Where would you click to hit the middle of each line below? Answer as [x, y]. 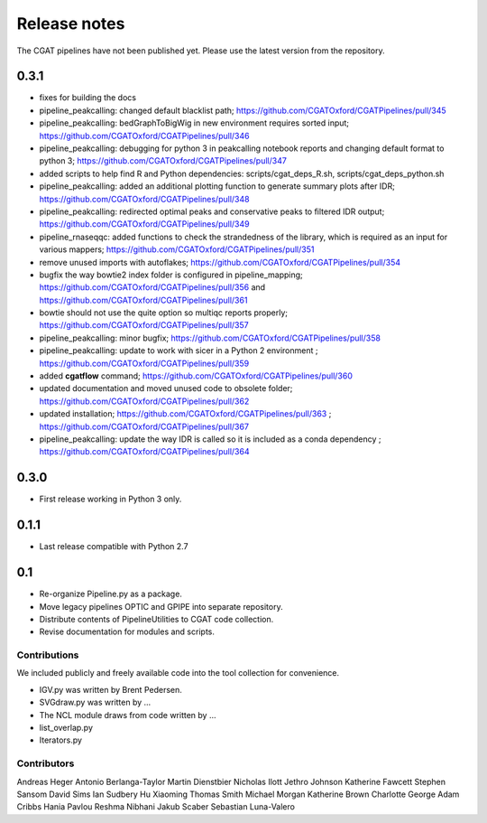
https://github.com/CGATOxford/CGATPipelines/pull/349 [144, 224]
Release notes [71, 23]
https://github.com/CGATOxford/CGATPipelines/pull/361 [143, 300]
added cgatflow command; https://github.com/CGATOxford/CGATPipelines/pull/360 [196, 376]
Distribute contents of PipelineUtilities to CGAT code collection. [156, 619]
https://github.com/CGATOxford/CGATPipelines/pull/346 [144, 136]
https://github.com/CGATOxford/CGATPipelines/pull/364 [144, 452]
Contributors [46, 763]
